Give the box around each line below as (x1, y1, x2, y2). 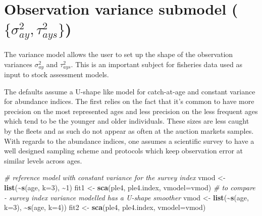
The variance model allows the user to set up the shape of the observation (4, 49, 233, 60)
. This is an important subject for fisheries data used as (71, 59, 242, 69)
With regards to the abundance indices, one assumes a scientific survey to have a (4, 135, 254, 146)
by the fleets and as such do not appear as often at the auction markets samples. (4, 126, 254, 136)
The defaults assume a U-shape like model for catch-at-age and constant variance (4, 86, 255, 96)
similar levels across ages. (4, 155, 82, 166)
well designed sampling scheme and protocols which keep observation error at (4, 145, 243, 156)
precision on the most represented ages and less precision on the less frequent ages (4, 105, 258, 116)
